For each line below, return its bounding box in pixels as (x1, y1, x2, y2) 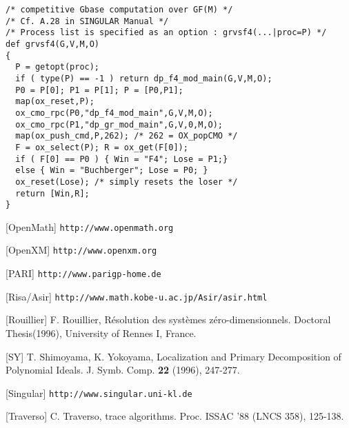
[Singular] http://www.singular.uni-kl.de (6, 385, 192, 400)
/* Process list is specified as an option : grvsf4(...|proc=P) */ (6, 28, 327, 38)
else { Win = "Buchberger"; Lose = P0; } (15, 165, 208, 176)
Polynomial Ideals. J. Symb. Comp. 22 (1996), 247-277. (6, 363, 240, 377)
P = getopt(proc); (15, 62, 100, 72)
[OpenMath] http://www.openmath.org (6, 219, 174, 234)
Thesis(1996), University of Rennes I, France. (6, 326, 197, 340)
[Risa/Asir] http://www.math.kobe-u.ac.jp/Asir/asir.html (6, 289, 268, 303)
